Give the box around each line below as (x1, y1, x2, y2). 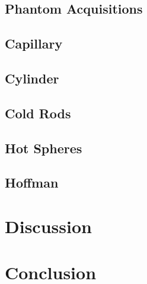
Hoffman (5, 173, 59, 192)
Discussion (5, 214, 92, 238)
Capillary (5, 34, 63, 53)
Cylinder (5, 69, 59, 87)
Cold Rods (5, 104, 71, 122)
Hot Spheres (5, 138, 82, 157)
